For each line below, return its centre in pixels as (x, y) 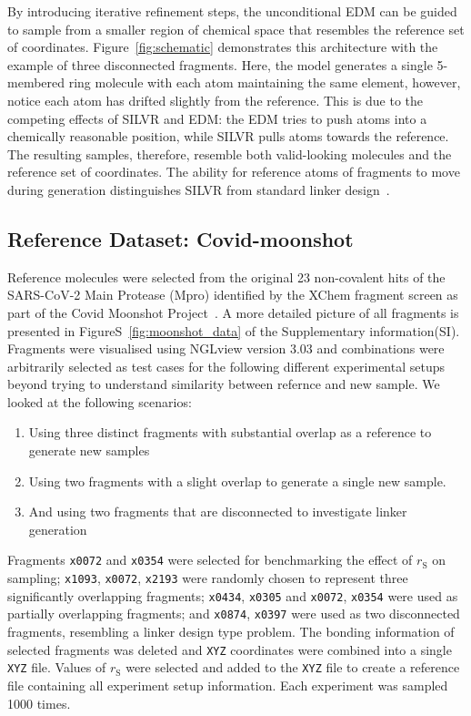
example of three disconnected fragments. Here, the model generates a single (220, 64)
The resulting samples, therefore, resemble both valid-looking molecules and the (230, 153)
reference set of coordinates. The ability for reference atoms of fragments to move (234, 172)
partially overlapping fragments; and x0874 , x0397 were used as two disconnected (234, 614)
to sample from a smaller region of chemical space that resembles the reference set (236, 29)
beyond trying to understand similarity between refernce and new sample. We (224, 384)
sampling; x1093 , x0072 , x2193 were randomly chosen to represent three (208, 578)
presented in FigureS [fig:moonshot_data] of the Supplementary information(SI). (234, 330)
